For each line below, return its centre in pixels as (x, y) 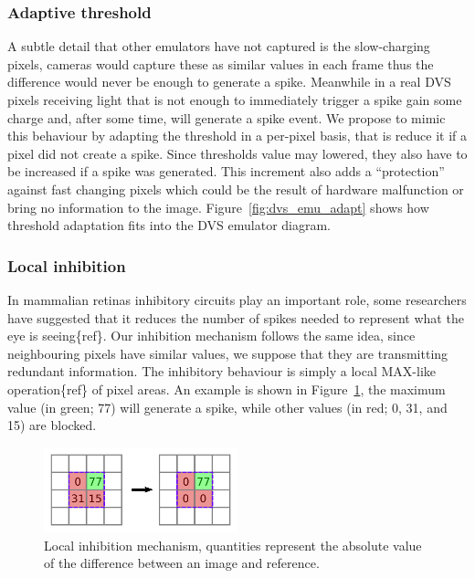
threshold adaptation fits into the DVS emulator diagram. (169, 225)
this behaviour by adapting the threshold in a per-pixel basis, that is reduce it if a (237, 136)
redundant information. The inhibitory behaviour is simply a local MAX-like (222, 371)
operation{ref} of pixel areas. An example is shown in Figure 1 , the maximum (227, 389)
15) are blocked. (52, 425)
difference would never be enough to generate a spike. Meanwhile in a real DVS (229, 82)
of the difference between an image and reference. (182, 563)
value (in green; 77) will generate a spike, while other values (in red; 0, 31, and (227, 407)
